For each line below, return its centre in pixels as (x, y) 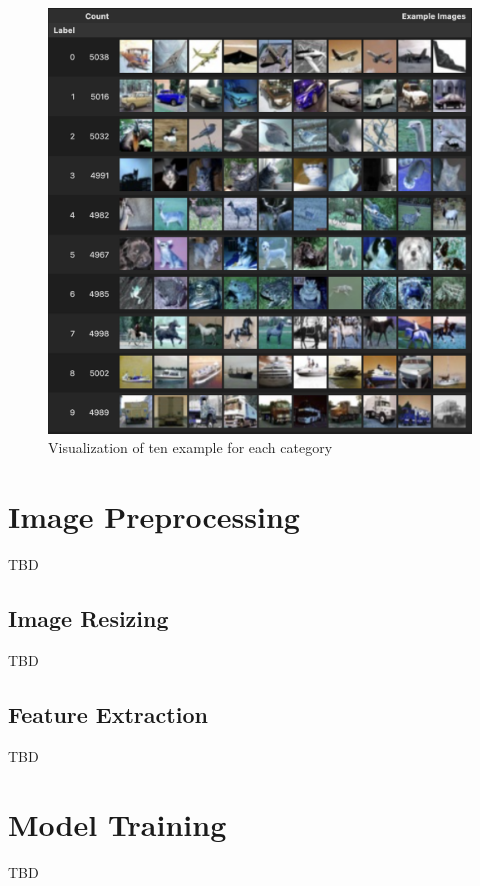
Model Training (117, 824)
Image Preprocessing (154, 516)
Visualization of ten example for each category (190, 447)
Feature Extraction (108, 713)
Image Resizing (88, 617)
